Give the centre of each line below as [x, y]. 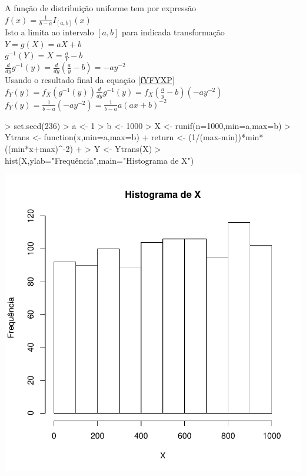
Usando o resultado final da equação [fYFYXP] [90, 80]
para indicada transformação [173, 32]
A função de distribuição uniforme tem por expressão [101, 8]
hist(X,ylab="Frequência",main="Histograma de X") [99, 160]
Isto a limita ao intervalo [49, 32]
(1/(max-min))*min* [226, 137]
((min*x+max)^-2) [39, 148]
